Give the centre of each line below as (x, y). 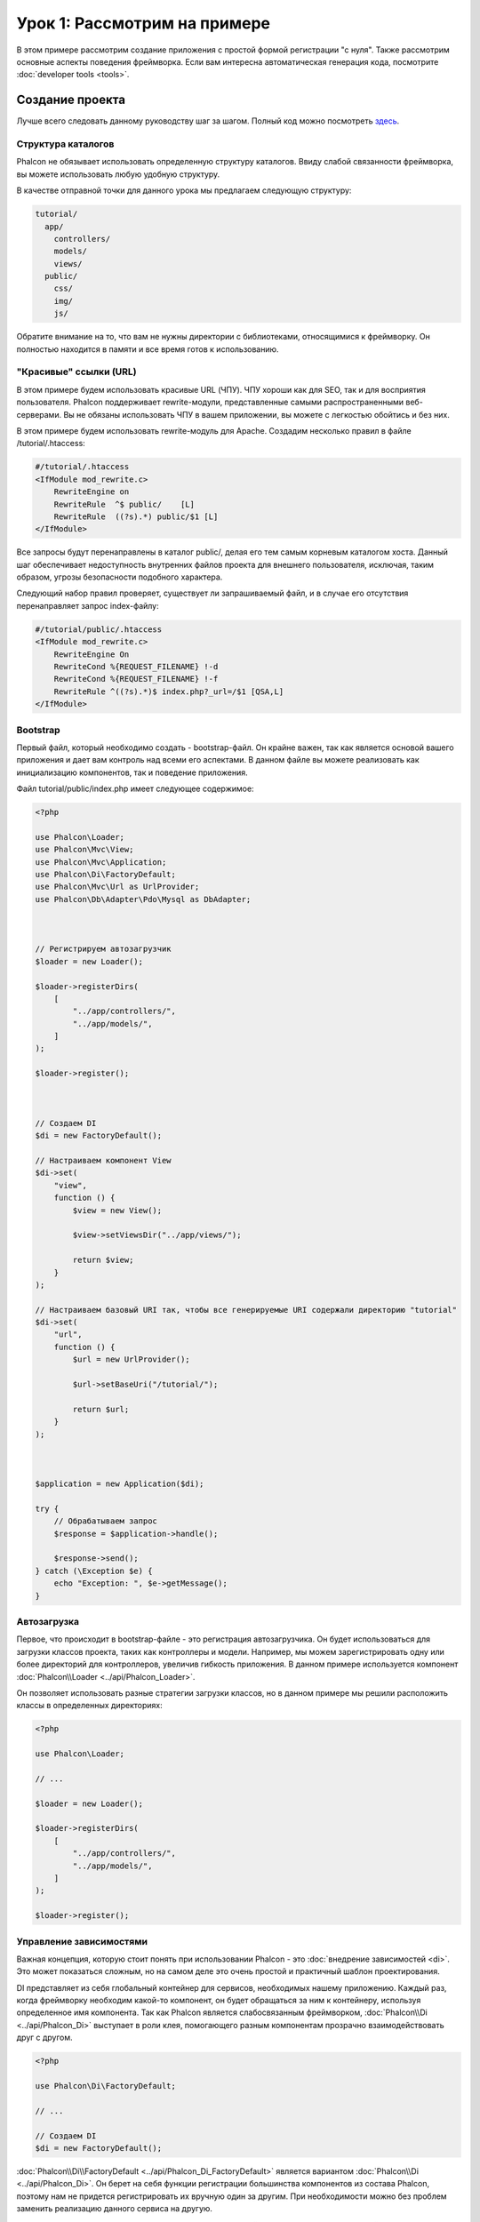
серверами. (39, 414)
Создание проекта (71, 100)
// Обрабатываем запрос (105, 1521)
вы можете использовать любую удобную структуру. (118, 174)
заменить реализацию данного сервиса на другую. (115, 2209)
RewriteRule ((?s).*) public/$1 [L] (136, 516)
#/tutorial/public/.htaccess (99, 629)
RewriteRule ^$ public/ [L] (124, 504)
